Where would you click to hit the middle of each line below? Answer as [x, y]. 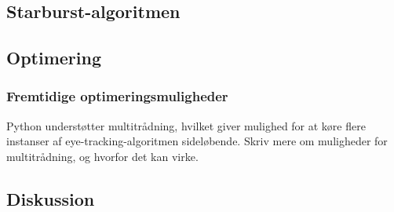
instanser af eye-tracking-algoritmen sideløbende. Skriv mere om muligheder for [197, 141]
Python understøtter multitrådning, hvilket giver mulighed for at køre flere [186, 125]
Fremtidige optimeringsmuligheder [117, 96]
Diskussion [51, 198]
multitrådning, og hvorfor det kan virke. [102, 156]
